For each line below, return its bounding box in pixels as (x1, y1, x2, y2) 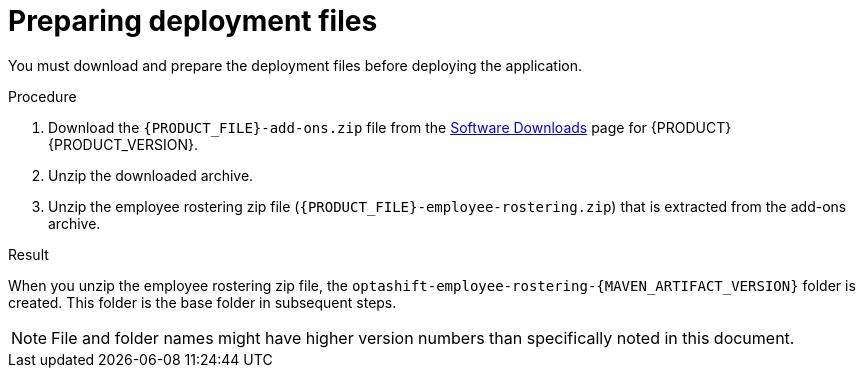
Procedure (8, 87, 77, 105)
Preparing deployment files (8, 4, 378, 38)
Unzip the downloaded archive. (48, 166, 254, 184)
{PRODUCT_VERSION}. (48, 135, 198, 153)
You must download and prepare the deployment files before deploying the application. (8, 56, 582, 74)
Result (8, 245, 49, 263)
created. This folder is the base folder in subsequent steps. (8, 293, 397, 311)
